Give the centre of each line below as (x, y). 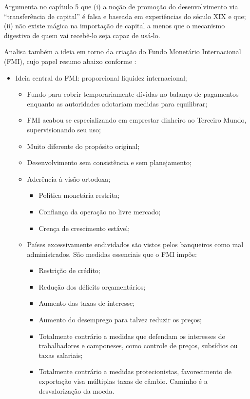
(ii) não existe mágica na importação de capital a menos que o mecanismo (115, 26)
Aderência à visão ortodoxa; (69, 178)
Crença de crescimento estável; (84, 228)
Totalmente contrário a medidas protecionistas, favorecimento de (135, 371)
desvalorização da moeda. (77, 390)
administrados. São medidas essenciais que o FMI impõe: (112, 254)
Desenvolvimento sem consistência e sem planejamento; (109, 162)
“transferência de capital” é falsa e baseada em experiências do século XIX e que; (125, 16)
